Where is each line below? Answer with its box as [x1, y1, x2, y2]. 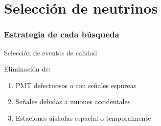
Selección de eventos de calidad [4, 47, 97, 57]
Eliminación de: [4, 64, 51, 74]
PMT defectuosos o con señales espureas [15, 80, 137, 90]
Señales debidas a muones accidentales [15, 96, 131, 107]
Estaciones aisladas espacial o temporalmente [15, 112, 151, 123]
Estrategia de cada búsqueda [4, 28, 119, 40]
